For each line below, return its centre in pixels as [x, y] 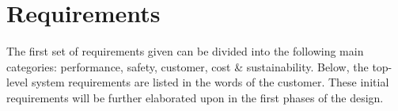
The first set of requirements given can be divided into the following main [185, 51]
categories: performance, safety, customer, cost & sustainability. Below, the [188, 66]
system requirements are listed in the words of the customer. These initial [210, 82]
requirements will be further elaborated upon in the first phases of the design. [195, 97]
